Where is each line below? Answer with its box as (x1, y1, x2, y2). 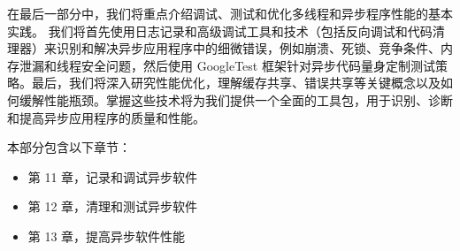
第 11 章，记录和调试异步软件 (27, 167, 198, 186)
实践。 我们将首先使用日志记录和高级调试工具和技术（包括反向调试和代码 (7, 21, 433, 40)
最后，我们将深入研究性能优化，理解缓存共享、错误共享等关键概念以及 (31, 73, 441, 92)
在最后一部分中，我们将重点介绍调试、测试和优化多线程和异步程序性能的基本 (7, 4, 453, 22)
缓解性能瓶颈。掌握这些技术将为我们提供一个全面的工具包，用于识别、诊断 (19, 90, 453, 109)
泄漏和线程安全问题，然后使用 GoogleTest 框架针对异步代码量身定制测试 (19, 56, 435, 74)
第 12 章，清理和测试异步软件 (27, 197, 198, 216)
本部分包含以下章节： (7, 138, 131, 156)
